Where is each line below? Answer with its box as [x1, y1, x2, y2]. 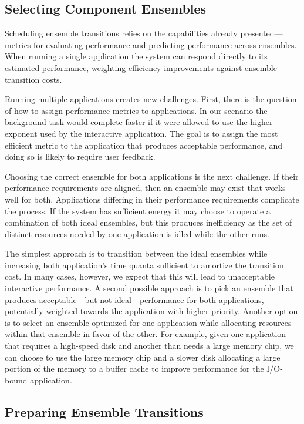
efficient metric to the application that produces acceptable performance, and [5, 139, 283, 151]
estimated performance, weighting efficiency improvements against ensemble [5, 61, 277, 73]
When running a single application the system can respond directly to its [5, 50, 268, 62]
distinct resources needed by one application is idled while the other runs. [5, 227, 269, 240]
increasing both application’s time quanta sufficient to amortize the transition [5, 258, 284, 271]
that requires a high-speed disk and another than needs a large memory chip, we [5, 339, 294, 352]
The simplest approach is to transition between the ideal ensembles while [5, 247, 268, 260]
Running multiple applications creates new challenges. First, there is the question [5, 93, 297, 105]
